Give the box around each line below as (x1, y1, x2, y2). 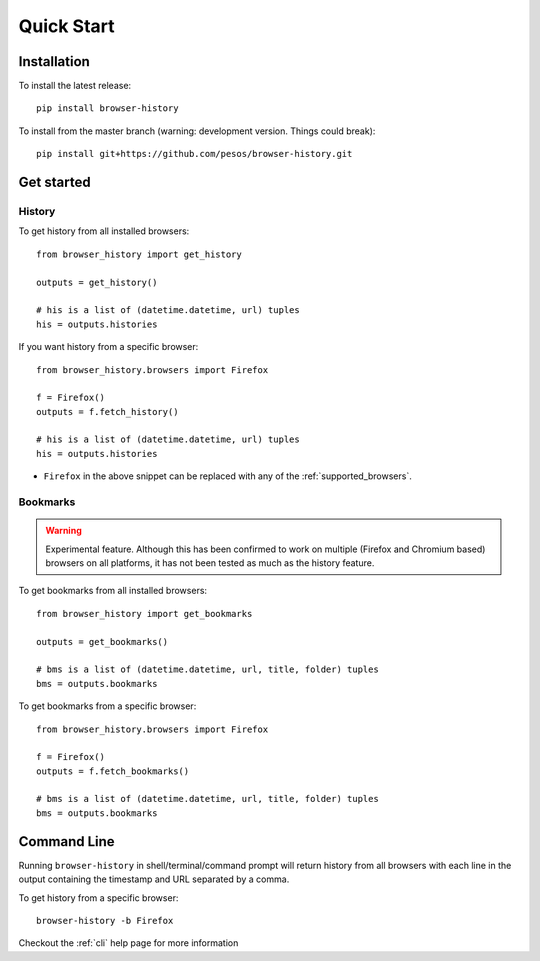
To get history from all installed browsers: (18, 225, 190, 237)
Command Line (18, 833, 115, 850)
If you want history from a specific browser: (18, 341, 199, 353)
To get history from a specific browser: (18, 891, 179, 904)
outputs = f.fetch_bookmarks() (36, 765, 190, 777)
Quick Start (18, 15, 115, 37)
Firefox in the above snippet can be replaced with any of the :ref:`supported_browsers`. (43, 470, 412, 482)
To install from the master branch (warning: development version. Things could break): (18, 125, 376, 137)
